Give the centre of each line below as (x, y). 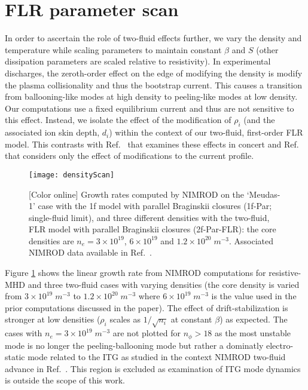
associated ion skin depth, (52, 132)
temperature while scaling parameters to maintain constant (113, 49)
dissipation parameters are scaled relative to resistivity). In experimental (138, 61)
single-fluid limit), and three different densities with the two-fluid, (149, 217)
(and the (259, 120)
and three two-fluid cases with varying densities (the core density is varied (164, 284)
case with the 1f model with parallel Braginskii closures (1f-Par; (155, 206)
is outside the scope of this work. (65, 380)
